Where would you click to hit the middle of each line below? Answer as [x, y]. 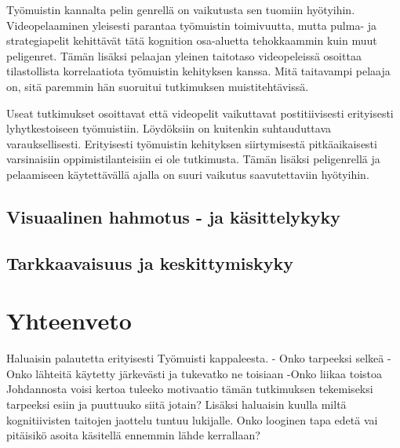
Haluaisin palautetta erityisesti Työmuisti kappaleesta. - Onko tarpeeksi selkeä [195, 358]
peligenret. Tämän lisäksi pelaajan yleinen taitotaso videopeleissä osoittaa [184, 55]
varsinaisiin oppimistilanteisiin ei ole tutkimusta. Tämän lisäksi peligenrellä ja [193, 159]
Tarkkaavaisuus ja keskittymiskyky [150, 262]
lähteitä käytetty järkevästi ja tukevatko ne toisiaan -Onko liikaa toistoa [209, 373]
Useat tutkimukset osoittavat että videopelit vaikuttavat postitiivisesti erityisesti [200, 113]
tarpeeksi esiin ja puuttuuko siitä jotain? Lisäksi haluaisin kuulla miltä [176, 404]
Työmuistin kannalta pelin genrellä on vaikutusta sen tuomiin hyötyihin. [181, 9]
